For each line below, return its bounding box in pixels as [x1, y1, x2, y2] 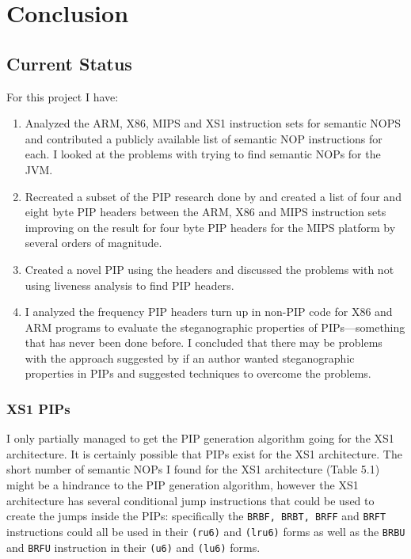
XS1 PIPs [6, 399, 70, 418]
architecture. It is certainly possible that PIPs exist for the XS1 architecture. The [6, 445, 402, 462]
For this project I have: [6, 88, 119, 105]
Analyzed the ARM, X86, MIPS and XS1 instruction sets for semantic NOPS [25, 115, 401, 131]
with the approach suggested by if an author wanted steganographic [25, 349, 355, 366]
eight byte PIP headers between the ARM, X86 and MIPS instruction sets [25, 203, 386, 220]
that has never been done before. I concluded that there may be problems [25, 334, 382, 351]
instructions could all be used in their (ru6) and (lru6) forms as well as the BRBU [6, 523, 405, 539]
